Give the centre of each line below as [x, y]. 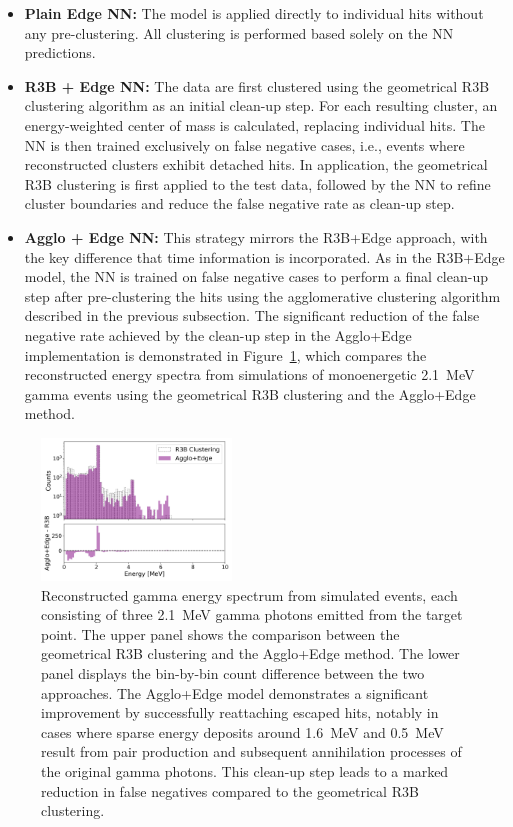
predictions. [60, 52]
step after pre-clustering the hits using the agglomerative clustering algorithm [262, 295]
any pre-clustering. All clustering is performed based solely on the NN [239, 32]
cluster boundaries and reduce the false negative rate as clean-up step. [239, 203]
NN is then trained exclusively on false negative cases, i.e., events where [244, 144]
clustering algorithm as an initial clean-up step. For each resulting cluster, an [261, 105]
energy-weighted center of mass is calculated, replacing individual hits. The [254, 124]
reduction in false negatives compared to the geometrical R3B [230, 790]
